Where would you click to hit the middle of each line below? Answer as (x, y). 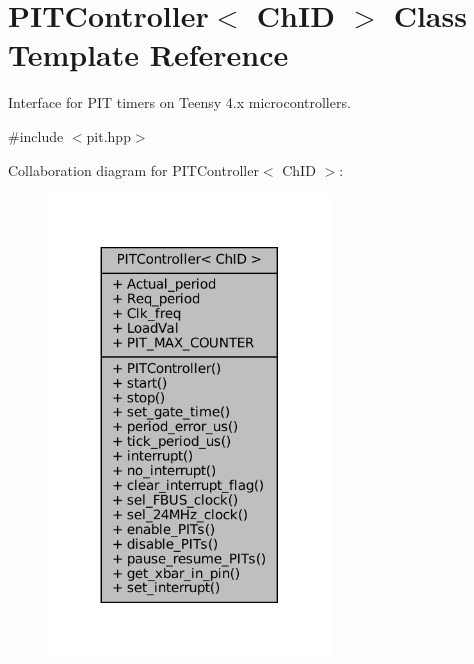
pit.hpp (108, 135)
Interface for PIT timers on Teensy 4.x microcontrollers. (179, 102)
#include (36, 135)
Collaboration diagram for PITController (133, 169)
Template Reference (148, 54)
